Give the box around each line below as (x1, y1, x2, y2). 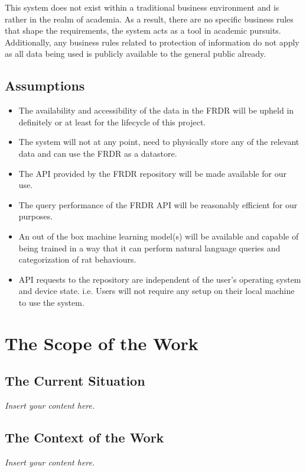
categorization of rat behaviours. (18, 253, 136, 266)
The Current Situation (5, 371, 145, 390)
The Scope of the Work (5, 331, 198, 355)
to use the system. (18, 296, 84, 308)
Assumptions (5, 76, 85, 95)
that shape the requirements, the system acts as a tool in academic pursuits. (5, 24, 281, 37)
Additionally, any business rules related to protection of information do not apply (5, 35, 300, 48)
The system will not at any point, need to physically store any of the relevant (18, 135, 300, 148)
